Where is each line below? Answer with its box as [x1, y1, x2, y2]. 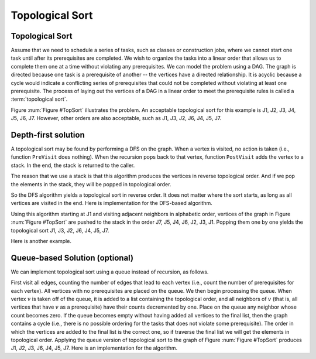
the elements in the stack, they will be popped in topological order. [11, 180, 171, 187]
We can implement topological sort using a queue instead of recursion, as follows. [11, 268, 209, 275]
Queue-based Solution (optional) [11, 252, 134, 263]
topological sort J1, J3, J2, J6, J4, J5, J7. [11, 227, 109, 234]
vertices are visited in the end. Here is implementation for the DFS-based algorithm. [11, 200, 213, 207]
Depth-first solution [11, 130, 85, 140]
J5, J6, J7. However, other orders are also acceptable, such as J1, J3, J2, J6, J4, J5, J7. [11, 115, 222, 122]
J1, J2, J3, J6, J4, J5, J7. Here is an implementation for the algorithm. [11, 344, 178, 351]
